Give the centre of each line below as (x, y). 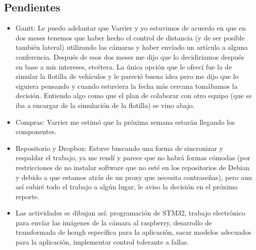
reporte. (27, 196)
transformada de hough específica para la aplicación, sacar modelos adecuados (133, 232)
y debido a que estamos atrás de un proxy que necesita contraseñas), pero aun (134, 177)
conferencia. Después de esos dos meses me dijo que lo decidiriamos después (130, 56)
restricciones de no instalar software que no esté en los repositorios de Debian (132, 167)
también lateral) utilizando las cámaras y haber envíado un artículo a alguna (132, 47)
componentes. (36, 131)
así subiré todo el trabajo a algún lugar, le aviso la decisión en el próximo (127, 187)
